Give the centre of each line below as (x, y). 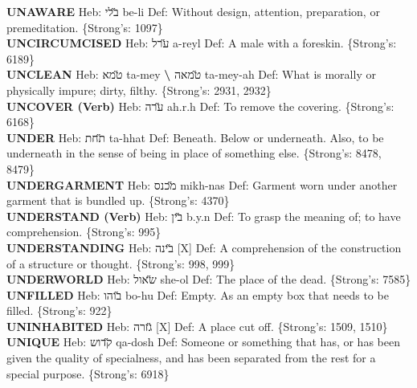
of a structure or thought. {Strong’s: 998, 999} (121, 263)
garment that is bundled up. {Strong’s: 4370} (118, 200)
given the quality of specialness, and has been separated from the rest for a (191, 358)
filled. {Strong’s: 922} (59, 310)
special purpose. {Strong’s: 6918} (88, 373)
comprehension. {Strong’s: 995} (84, 232)
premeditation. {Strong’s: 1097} (85, 27)
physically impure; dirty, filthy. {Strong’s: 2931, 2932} (139, 90)
